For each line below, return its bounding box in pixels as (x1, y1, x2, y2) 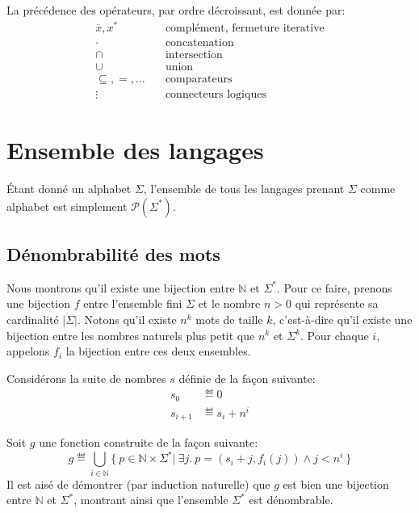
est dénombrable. (249, 491, 333, 508)
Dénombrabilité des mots (6, 241, 220, 266)
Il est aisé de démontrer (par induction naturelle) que (6, 475, 270, 492)
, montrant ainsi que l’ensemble (73, 491, 228, 508)
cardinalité (6, 310, 59, 327)
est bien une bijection (283, 475, 389, 492)
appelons (6, 343, 50, 360)
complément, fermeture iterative (165, 22, 325, 34)
